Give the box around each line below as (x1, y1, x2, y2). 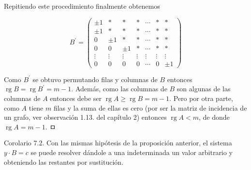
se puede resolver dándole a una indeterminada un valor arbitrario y (30, 147, 233, 157)
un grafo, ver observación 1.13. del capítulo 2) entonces (4, 112, 167, 122)
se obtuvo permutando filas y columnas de (32, 74, 158, 84)
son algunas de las (177, 84, 231, 94)
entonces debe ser (50, 93, 102, 103)
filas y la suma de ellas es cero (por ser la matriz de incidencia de (53, 102, 247, 113)
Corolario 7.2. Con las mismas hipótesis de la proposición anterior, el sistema (4, 138, 232, 148)
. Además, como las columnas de (71, 84, 167, 94)
